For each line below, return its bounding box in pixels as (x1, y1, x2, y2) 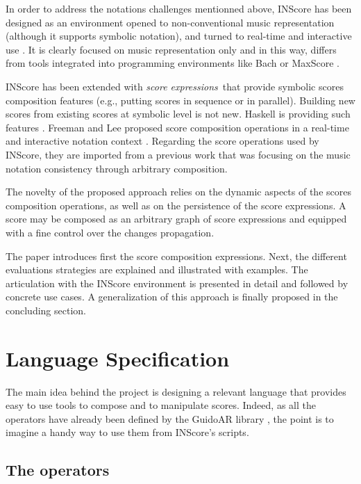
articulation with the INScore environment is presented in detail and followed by (6, 275, 349, 290)
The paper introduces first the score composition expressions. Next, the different (6, 248, 347, 263)
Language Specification (6, 344, 230, 372)
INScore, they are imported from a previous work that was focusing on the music (6, 147, 351, 161)
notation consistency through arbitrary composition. (6, 161, 228, 175)
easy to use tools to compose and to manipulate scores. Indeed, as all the (6, 398, 316, 412)
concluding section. (6, 302, 86, 317)
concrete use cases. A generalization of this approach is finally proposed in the (6, 289, 338, 304)
